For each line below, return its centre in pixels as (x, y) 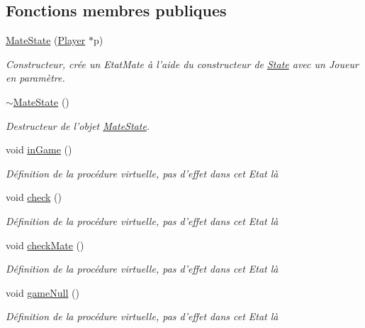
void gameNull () (43, 292)
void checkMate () (45, 245)
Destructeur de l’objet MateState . (78, 125)
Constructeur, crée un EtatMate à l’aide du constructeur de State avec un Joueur (182, 64)
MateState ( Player (46, 40)
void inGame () (39, 149)
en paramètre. (35, 78)
